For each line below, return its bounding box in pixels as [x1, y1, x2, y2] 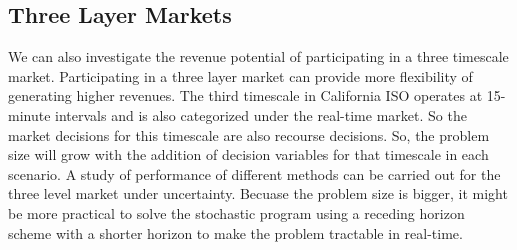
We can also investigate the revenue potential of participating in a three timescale [8, 46, 509, 67]
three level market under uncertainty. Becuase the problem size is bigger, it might [8, 183, 508, 204]
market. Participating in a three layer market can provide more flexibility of [8, 65, 473, 86]
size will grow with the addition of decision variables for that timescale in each [8, 144, 489, 165]
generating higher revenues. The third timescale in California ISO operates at [8, 85, 483, 106]
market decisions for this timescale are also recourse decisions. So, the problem [8, 124, 490, 145]
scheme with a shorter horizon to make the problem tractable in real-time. [8, 222, 463, 243]
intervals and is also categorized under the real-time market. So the [55, 104, 467, 125]
